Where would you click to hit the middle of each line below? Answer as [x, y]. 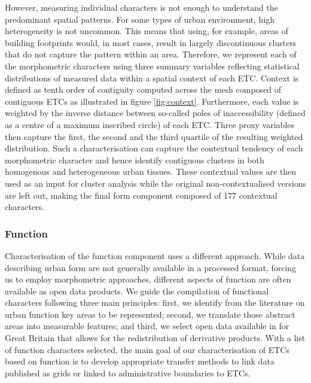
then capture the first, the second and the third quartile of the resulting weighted [154, 136]
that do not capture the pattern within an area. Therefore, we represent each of [151, 54]
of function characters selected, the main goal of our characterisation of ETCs [147, 349]
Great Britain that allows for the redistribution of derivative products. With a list [155, 338]
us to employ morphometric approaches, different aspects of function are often [148, 279]
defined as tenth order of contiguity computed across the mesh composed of [143, 89]
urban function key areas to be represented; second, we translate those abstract [150, 314]
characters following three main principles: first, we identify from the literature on [155, 303]
